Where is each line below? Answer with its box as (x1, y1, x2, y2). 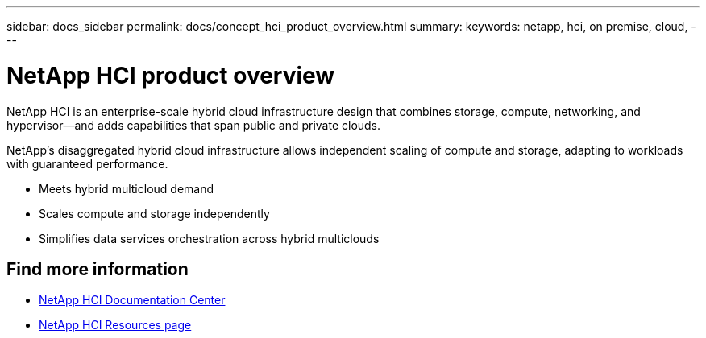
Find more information (6, 258, 189, 279)
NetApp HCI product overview (6, 61, 335, 89)
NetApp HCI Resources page (39, 318, 192, 332)
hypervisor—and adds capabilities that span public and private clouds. (6, 117, 381, 132)
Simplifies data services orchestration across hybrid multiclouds (39, 231, 380, 245)
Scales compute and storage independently (39, 206, 270, 221)
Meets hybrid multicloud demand (39, 181, 214, 196)
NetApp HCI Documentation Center (39, 293, 226, 307)
